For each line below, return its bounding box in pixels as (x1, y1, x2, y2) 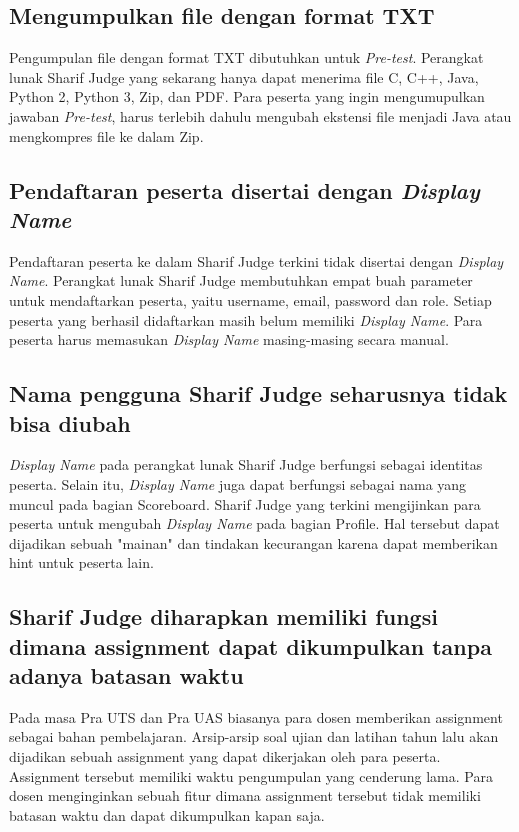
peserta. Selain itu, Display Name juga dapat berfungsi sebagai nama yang (9, 473, 467, 494)
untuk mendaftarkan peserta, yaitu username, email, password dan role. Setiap (9, 289, 492, 310)
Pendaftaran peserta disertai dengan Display (9, 174, 480, 205)
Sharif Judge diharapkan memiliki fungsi (9, 601, 438, 632)
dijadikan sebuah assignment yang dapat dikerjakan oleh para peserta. (9, 746, 441, 767)
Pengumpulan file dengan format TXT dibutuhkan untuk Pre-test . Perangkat (9, 47, 484, 68)
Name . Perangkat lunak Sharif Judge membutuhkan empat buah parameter (9, 270, 473, 291)
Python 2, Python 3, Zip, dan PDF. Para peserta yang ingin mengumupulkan (9, 86, 485, 107)
